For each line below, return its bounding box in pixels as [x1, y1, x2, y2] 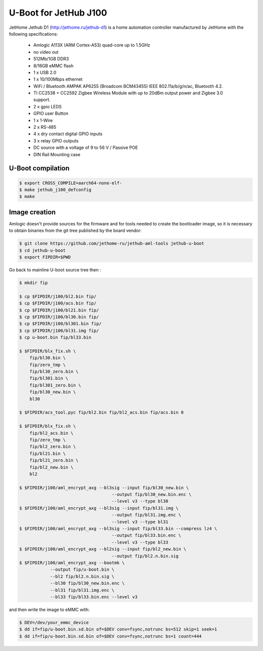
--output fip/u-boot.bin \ [50, 567, 114, 572]
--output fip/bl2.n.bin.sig [112, 553, 179, 559]
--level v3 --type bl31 [112, 519, 169, 525]
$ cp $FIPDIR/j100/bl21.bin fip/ [19, 307, 99, 313]
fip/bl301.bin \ [29, 376, 68, 381]
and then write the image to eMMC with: [9, 607, 90, 612]
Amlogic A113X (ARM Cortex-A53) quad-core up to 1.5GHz [33, 42, 150, 48]
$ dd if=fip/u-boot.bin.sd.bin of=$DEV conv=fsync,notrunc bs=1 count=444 [19, 633, 202, 639]
